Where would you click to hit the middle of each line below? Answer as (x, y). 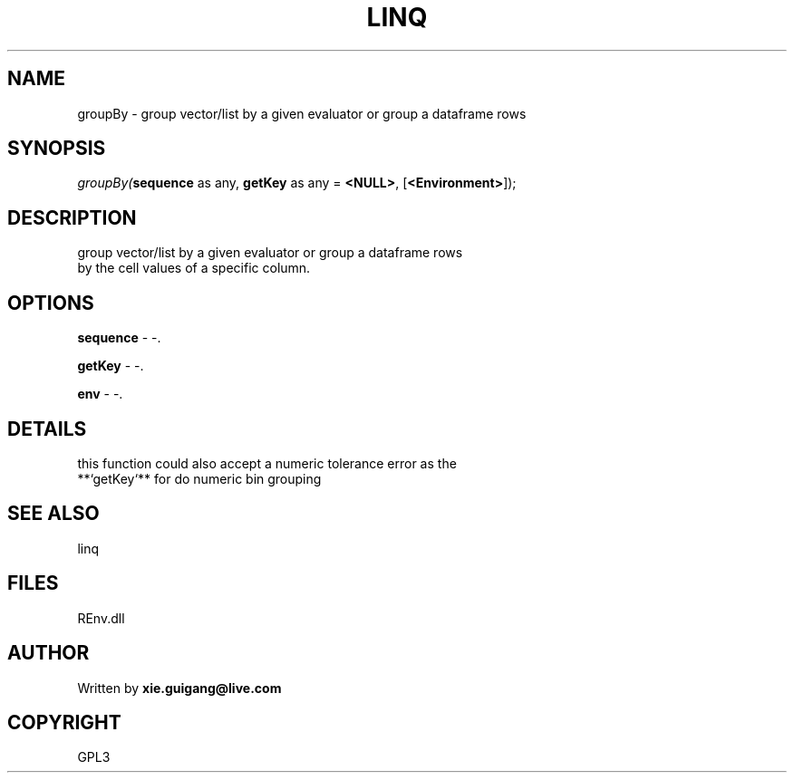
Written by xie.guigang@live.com (179, 688)
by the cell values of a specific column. (194, 268)
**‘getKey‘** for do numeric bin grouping (199, 478)
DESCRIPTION (72, 217)
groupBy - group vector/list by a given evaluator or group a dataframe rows (302, 113)
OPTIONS (51, 303)
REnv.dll (101, 618)
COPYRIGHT (64, 722)
